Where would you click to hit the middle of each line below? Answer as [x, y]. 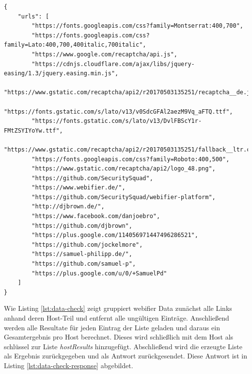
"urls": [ [33, 16]
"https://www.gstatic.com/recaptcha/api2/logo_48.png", [124, 169]
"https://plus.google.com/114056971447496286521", [115, 235]
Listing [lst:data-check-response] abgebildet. [69, 365]
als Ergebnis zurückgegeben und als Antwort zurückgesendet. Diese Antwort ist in [126, 356]
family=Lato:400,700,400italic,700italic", [75, 45]
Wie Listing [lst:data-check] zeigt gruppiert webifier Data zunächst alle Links [118, 308]
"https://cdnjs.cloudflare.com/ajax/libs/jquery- [113, 64]
